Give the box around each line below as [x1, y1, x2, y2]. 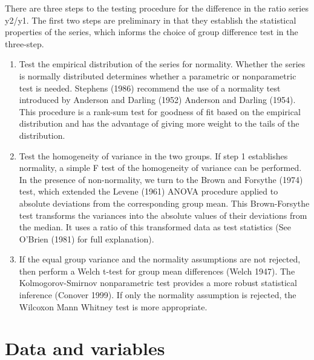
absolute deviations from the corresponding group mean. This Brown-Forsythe [19, 196, 310, 209]
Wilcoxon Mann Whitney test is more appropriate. [19, 300, 208, 313]
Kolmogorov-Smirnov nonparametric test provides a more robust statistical [19, 276, 297, 289]
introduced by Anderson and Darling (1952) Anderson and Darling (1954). [19, 93, 296, 106]
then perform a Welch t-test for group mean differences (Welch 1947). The [19, 264, 295, 277]
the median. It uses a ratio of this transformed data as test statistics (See [19, 221, 291, 233]
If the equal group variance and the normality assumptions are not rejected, [19, 253, 301, 265]
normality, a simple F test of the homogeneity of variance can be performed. [19, 161, 302, 174]
